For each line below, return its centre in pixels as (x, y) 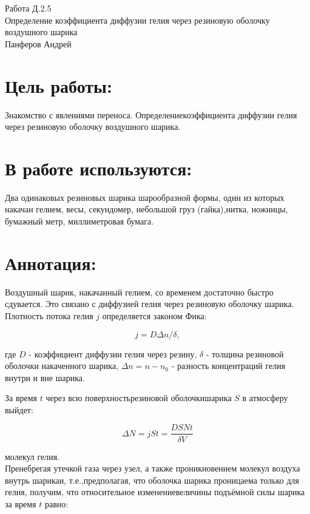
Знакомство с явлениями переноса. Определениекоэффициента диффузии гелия (151, 114)
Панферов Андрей (38, 43)
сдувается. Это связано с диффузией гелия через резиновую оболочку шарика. (150, 304)
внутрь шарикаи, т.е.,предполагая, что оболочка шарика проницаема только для (152, 480)
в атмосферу (265, 398)
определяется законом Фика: (154, 315)
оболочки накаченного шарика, (62, 366)
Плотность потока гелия (49, 315)
